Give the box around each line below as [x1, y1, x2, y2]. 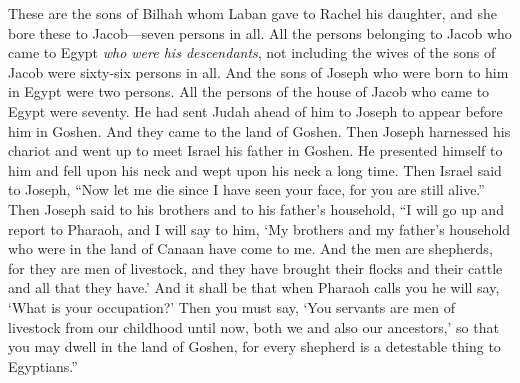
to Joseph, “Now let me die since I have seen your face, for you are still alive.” [8, 179, 485, 200]
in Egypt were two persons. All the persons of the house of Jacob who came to [8, 81, 490, 102]
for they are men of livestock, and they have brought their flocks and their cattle [8, 257, 503, 278]
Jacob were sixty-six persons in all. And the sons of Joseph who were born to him [8, 61, 509, 82]
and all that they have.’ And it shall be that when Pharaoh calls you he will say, [8, 277, 500, 298]
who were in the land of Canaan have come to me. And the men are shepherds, [8, 238, 493, 259]
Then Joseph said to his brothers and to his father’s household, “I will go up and [8, 198, 504, 219]
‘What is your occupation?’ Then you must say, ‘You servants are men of [8, 296, 455, 317]
